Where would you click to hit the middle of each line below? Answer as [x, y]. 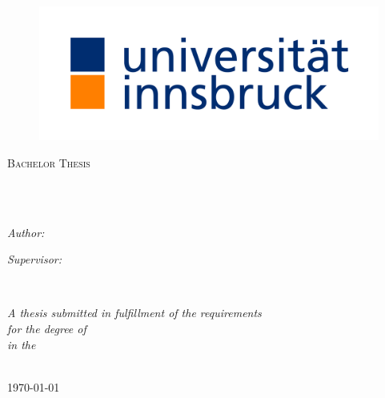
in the [22, 344]
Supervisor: [34, 259]
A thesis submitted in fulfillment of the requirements [134, 313]
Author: [26, 232]
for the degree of [47, 329]
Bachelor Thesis [49, 162]
